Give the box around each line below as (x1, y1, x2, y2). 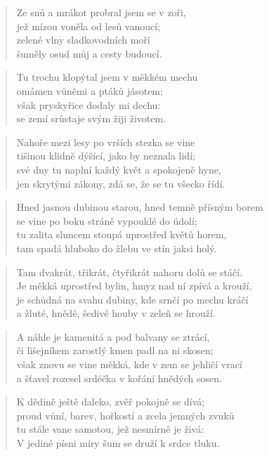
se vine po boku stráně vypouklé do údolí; (16, 213, 197, 228)
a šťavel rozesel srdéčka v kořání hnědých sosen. (16, 370, 222, 385)
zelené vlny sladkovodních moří (16, 32, 150, 47)
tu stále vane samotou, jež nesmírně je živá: (16, 422, 204, 436)
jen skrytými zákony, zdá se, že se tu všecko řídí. (16, 176, 225, 190)
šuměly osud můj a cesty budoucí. (16, 46, 162, 60)
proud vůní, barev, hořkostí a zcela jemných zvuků (16, 408, 235, 422)
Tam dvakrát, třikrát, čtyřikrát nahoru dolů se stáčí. (16, 264, 243, 279)
